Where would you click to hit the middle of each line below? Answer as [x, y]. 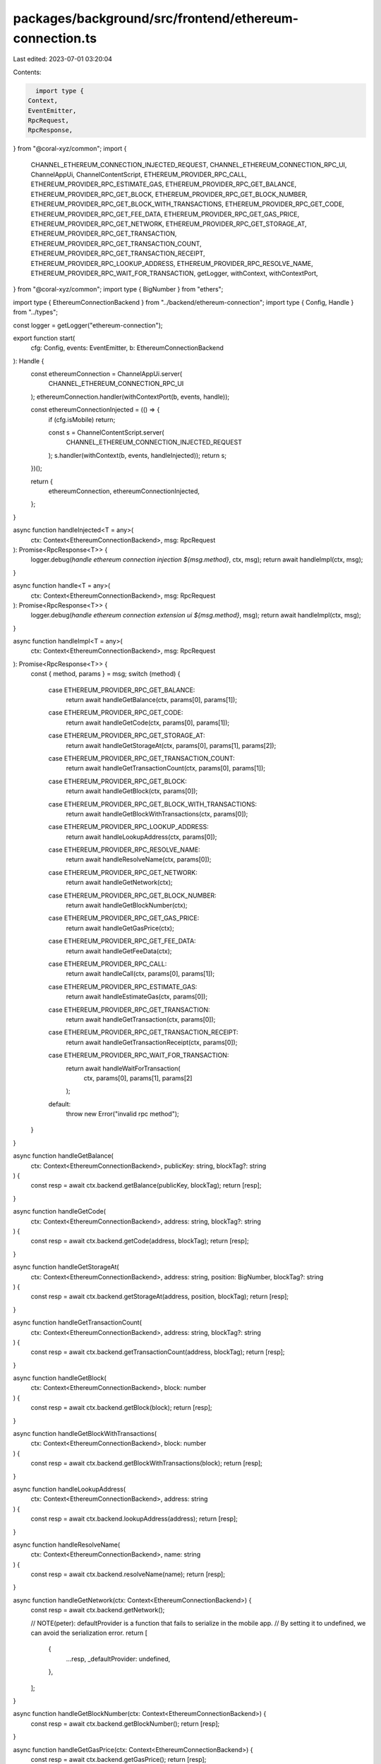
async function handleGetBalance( [64, 1156]
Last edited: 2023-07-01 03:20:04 [63, 59]
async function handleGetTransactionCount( [78, 1322]
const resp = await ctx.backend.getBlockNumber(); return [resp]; [125, 1723]
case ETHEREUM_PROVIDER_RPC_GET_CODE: [116, 713]
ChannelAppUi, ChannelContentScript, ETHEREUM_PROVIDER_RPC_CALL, [139, 175]
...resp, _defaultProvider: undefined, [118, 1659]
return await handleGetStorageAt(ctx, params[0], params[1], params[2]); [171, 745]
